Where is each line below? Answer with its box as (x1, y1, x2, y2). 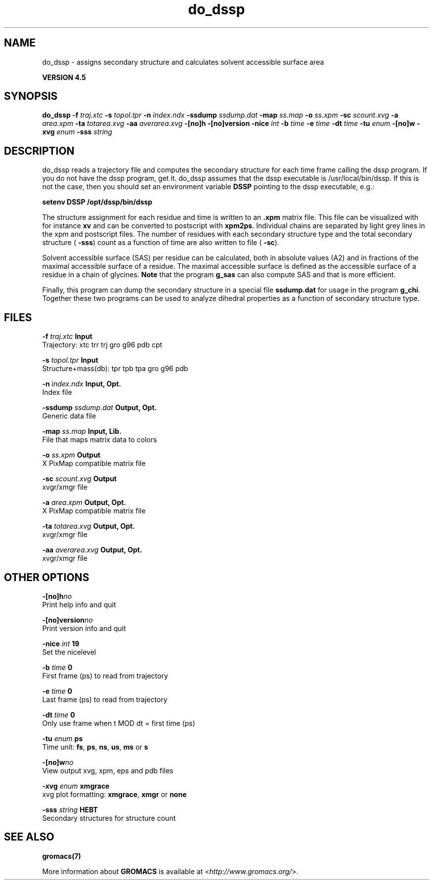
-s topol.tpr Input (42, 356, 98, 365)
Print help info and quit (42, 600, 116, 609)
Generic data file (42, 412, 96, 421)
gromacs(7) (42, 851, 81, 860)
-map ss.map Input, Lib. (42, 427, 122, 436)
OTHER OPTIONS (4, 571, 89, 584)
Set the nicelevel (42, 647, 96, 656)
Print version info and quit (42, 624, 126, 632)
